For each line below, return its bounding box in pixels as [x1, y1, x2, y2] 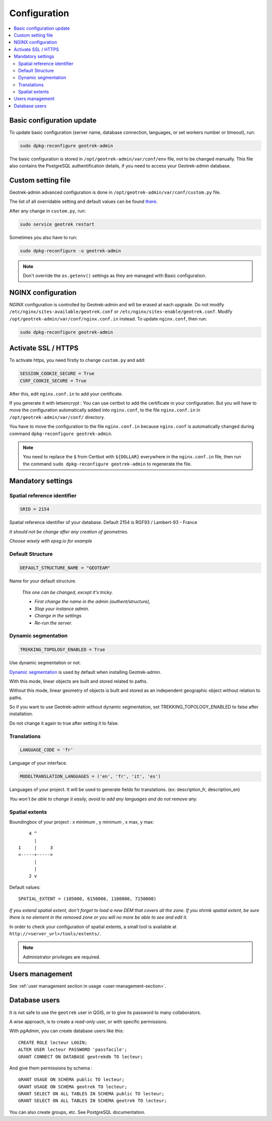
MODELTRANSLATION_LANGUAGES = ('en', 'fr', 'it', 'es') [20, 774, 161, 779]
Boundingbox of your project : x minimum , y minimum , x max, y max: [9, 819, 154, 825]
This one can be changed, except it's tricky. [22, 590, 113, 596]
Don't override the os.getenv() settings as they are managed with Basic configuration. [23, 273, 207, 279]
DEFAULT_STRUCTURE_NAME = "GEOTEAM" [20, 565, 111, 570]
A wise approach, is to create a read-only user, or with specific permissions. [9, 1019, 168, 1025]
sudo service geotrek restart [20, 221, 95, 227]
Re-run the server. [34, 620, 73, 626]
